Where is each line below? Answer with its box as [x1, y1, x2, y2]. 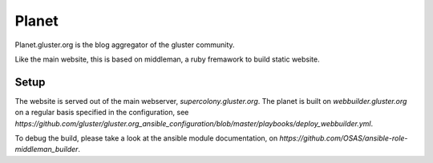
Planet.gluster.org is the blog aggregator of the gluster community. [14, 40, 236, 50]
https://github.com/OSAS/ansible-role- [279, 133, 408, 143]
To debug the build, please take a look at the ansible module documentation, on [14, 133, 278, 143]
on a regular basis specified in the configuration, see [14, 108, 189, 117]
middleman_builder [14, 145, 79, 154]
